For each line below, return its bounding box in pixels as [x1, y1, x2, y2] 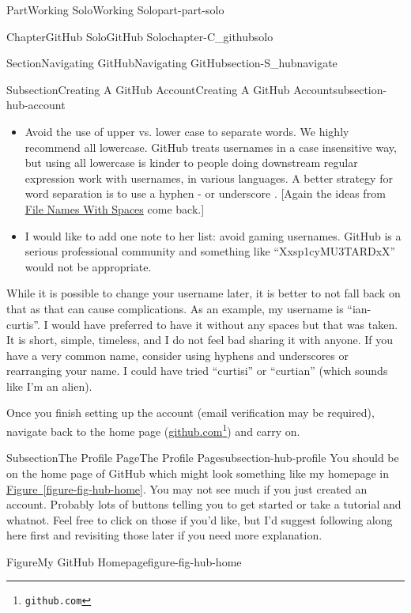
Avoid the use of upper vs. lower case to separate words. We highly [25, 123, 349, 139]
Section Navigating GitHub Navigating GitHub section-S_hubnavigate [6, 55, 337, 71]
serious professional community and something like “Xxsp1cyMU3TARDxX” [25, 243, 396, 259]
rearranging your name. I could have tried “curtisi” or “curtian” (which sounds [6, 362, 388, 379]
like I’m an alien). [6, 377, 92, 394]
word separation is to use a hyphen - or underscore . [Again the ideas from [25, 185, 386, 202]
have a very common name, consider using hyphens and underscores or [6, 346, 349, 363]
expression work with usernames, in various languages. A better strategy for [25, 169, 393, 186]
